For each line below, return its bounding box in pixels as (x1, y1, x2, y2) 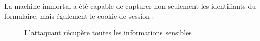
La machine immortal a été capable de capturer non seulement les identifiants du (4, 1, 256, 11)
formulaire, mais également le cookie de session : (4, 10, 154, 21)
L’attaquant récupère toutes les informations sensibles (24, 27, 192, 38)
